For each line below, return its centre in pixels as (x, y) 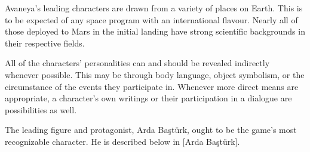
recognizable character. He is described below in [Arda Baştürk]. (122, 141)
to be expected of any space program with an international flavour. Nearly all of (151, 19)
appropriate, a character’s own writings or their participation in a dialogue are (148, 98)
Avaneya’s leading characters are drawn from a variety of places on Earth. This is (154, 8)
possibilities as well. (41, 109)
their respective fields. (45, 43)
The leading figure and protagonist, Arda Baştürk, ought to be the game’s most (151, 130)
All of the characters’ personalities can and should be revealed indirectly (137, 63)
